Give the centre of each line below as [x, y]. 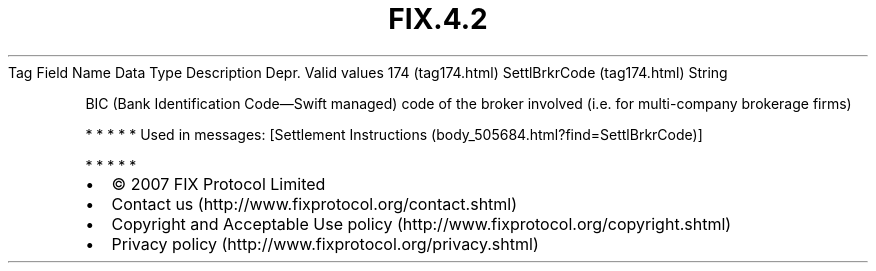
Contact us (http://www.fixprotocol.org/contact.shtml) [314, 203]
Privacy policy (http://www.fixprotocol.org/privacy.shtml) [325, 243]
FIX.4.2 [438, 19]
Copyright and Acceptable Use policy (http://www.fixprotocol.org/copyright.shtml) [421, 223]
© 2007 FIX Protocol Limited [218, 183]
